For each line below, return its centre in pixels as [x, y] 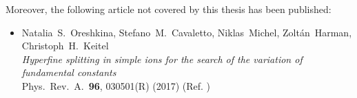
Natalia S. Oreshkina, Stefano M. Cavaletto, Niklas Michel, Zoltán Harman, [187, 32]
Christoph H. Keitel [65, 46]
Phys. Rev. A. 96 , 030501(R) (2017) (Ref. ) [116, 85]
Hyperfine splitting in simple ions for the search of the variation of [162, 59]
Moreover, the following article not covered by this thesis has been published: [169, 9]
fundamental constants [69, 72]
